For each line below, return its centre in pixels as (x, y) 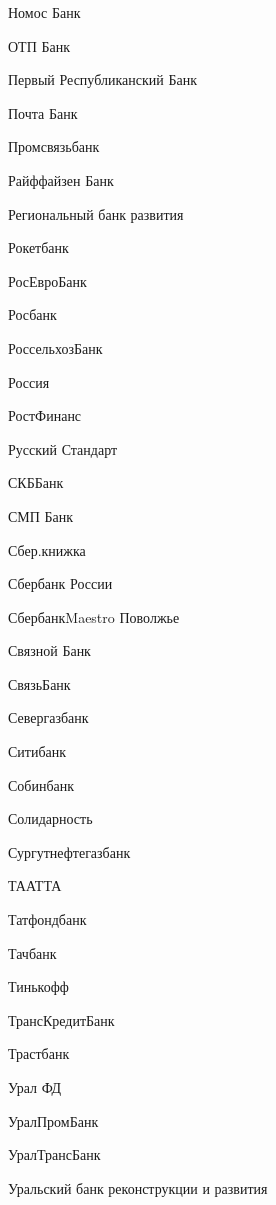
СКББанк (36, 482)
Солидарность (50, 818)
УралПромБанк (53, 1120)
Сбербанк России (60, 583)
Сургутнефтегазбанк (69, 851)
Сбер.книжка (47, 549)
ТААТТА (35, 885)
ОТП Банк (39, 45)
